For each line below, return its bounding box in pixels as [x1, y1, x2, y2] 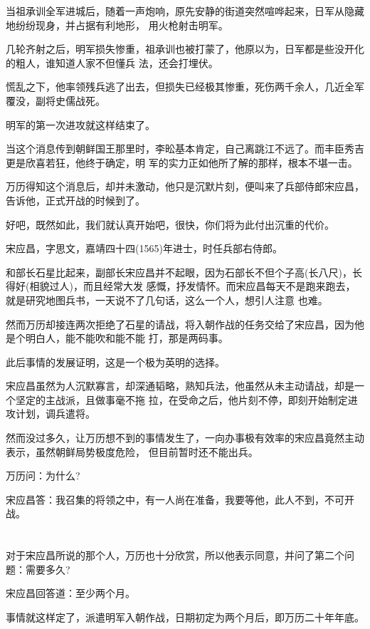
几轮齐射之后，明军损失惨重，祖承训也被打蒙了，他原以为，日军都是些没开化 [6, 41, 364, 56]
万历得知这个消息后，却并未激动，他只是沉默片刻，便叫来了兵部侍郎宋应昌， [6, 179, 364, 194]
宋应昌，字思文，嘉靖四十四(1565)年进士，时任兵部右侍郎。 [6, 241, 282, 256]
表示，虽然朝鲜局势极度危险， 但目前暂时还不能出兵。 [6, 444, 258, 459]
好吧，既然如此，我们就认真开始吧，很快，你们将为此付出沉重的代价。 [6, 217, 334, 232]
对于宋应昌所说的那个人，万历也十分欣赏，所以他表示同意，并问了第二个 [6, 548, 344, 563]
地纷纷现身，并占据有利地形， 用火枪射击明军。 [6, 17, 228, 32]
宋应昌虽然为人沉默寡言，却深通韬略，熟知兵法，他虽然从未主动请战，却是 [6, 378, 354, 393]
